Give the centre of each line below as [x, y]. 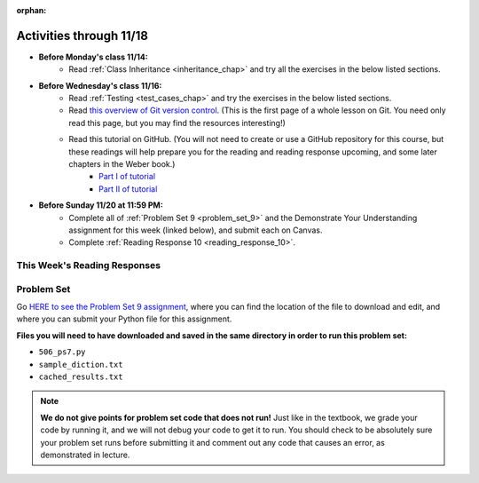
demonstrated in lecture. [85, 455]
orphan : [31, 10]
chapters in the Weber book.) [122, 164]
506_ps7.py [62, 352]
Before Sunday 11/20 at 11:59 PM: [101, 205]
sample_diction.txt [81, 364]
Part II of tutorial [128, 189]
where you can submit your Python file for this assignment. [124, 319]
